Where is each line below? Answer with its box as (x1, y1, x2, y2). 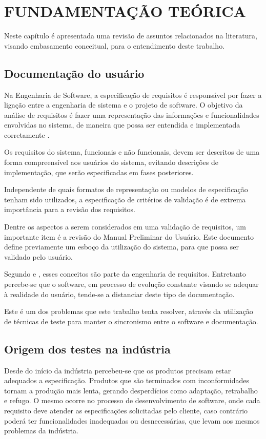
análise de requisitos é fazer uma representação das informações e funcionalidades (4, 109, 259, 120)
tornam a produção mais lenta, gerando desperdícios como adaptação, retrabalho (4, 385, 258, 395)
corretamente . (4, 129, 50, 140)
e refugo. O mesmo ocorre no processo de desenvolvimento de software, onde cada (4, 395, 260, 406)
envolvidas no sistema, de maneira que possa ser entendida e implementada (4, 119, 240, 130)
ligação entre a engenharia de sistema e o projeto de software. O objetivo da (4, 99, 243, 110)
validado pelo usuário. (4, 251, 73, 262)
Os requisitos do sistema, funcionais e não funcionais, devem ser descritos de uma (4, 147, 260, 157)
